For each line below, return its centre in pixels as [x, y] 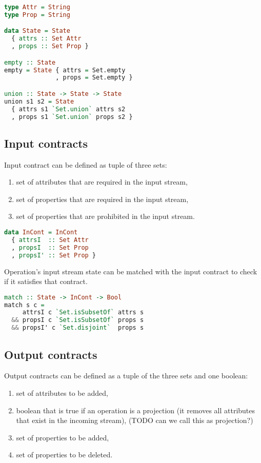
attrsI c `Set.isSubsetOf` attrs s [83, 313]
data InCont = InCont [41, 233]
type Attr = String [37, 7]
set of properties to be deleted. [64, 455]
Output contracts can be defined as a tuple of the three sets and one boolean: [126, 376]
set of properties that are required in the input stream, [102, 199]
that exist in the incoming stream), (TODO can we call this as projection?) [135, 420]
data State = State [37, 31]
